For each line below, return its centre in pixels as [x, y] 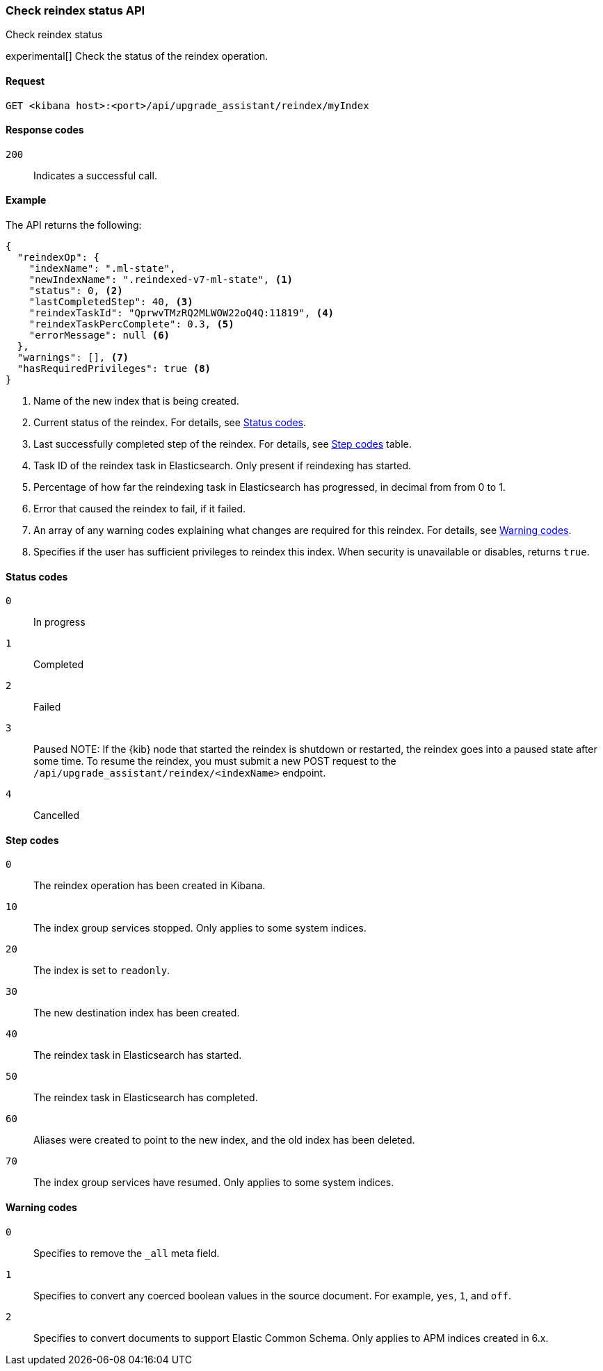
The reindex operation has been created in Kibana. [150, 886]
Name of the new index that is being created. [136, 401]
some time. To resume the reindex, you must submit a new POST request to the [215, 761]
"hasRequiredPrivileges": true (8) [114, 369]
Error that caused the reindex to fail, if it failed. [140, 509]
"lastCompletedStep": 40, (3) [111, 302]
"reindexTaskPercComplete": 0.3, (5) [131, 324]
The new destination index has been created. [137, 1013]
